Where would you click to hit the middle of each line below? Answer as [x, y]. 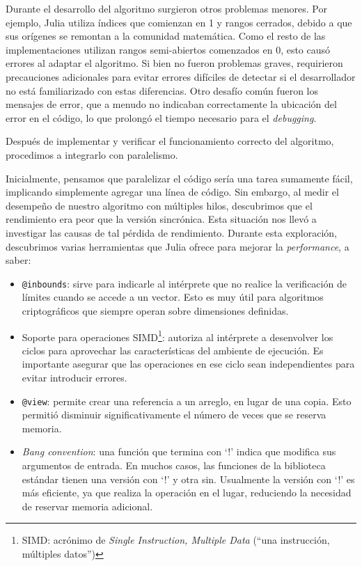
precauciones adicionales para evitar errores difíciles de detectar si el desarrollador [181, 76]
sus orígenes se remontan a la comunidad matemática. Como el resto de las [166, 36]
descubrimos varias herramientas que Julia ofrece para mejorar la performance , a [178, 246]
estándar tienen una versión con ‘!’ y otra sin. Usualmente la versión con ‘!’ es [188, 479]
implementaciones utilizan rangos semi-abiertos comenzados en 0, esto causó [168, 49]
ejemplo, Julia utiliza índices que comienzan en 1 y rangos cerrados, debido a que [179, 22]
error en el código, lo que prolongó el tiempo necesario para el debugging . [161, 117]
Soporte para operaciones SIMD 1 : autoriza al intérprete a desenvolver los [178, 336]
